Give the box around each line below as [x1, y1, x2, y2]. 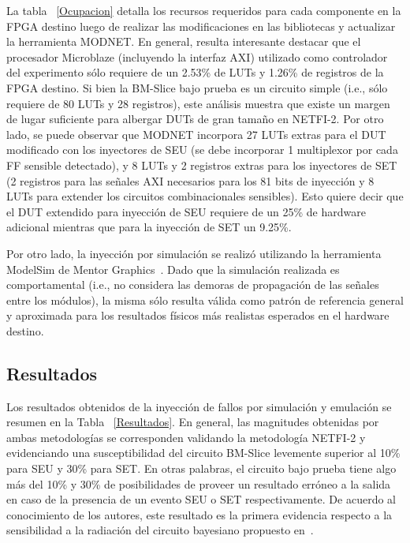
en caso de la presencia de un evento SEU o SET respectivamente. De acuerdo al [6, 491, 396, 507]
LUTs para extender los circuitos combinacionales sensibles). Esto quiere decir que [6, 188, 404, 204]
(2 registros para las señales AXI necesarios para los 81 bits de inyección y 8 [6, 172, 375, 189]
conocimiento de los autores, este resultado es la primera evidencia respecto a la [6, 506, 393, 522]
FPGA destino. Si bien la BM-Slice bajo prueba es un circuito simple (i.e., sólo [6, 79, 388, 95]
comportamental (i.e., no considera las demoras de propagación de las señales [6, 276, 379, 293]
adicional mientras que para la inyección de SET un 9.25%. [6, 219, 292, 235]
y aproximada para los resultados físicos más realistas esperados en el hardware [6, 307, 389, 324]
